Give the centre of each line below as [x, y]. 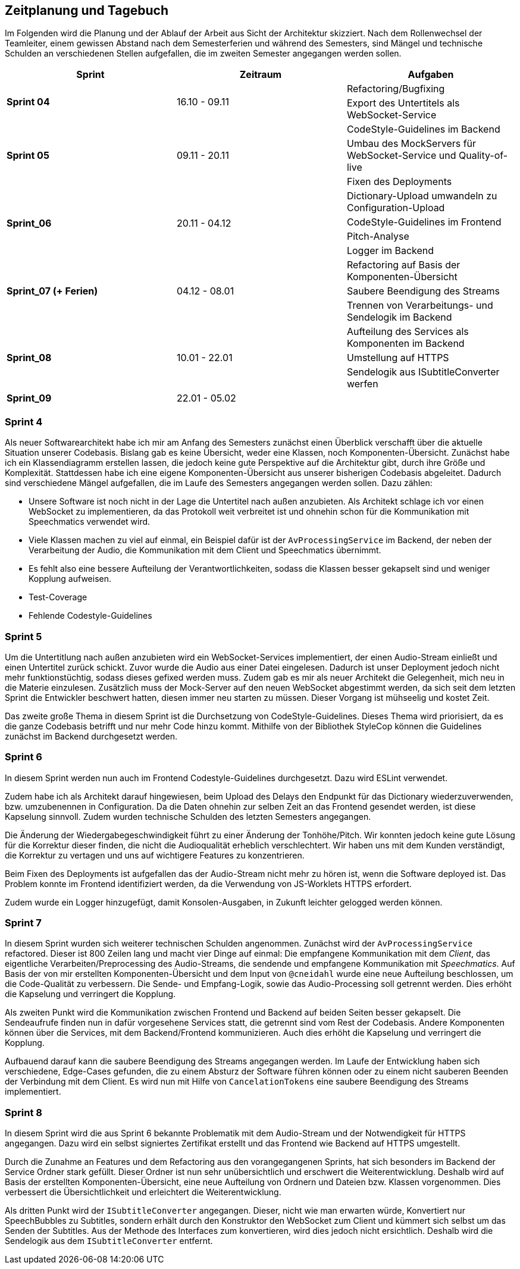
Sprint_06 [29, 223]
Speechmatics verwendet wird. [90, 522]
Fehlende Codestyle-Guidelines [90, 616]
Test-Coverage [58, 597]
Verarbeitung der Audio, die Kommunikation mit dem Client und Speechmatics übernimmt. [205, 550]
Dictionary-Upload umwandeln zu [422, 196]
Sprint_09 [29, 398]
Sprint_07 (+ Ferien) [52, 291]
